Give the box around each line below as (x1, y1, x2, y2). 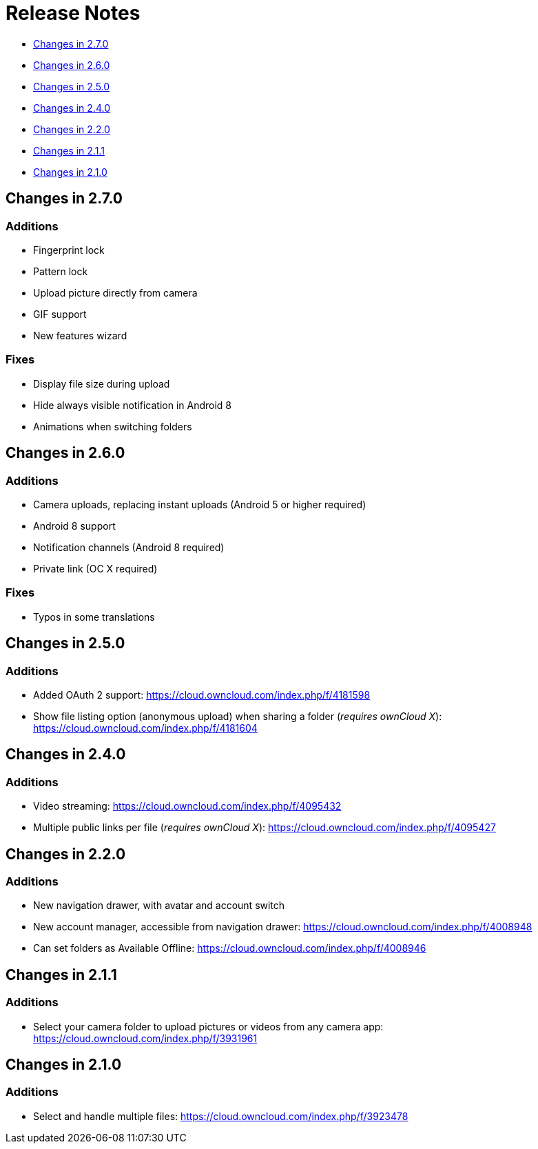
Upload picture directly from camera (33, 286, 198, 299)
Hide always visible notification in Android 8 (33, 399, 232, 411)
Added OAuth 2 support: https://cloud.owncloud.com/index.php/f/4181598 (33, 688, 371, 701)
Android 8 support (33, 519, 116, 532)
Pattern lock (33, 265, 88, 277)
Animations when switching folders (33, 420, 192, 432)
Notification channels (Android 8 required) (33, 541, 225, 553)
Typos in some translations (33, 610, 155, 623)
